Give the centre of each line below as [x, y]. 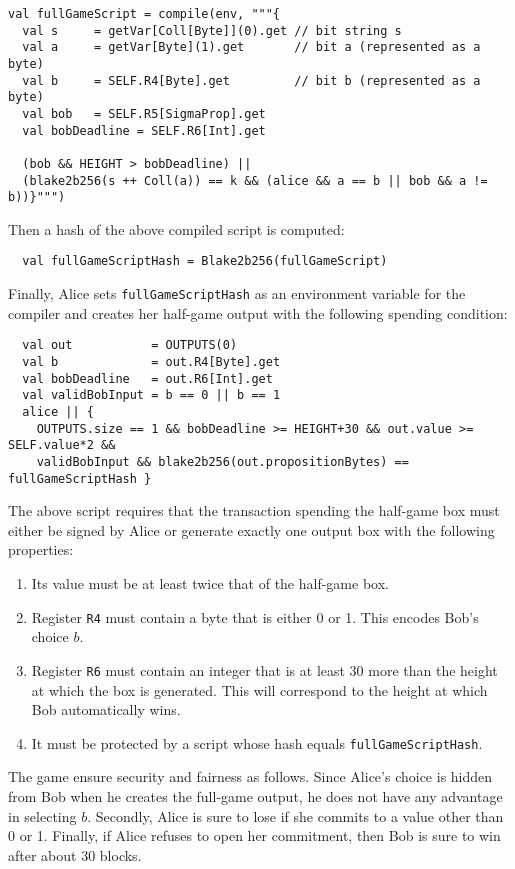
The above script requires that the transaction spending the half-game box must [254, 510]
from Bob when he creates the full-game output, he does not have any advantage [255, 796]
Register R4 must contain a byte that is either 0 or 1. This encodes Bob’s [255, 616]
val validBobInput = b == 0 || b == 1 [151, 395]
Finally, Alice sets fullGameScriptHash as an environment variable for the [237, 293]
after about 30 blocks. [75, 854]
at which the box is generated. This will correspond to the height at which [259, 689]
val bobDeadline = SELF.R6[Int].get [144, 130]
